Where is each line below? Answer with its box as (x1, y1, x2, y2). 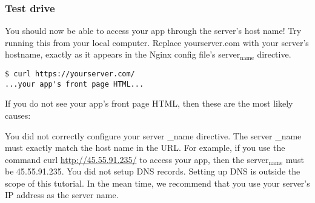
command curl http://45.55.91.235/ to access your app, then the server (5, 153, 269, 165)
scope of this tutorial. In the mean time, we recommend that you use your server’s (5, 176, 310, 189)
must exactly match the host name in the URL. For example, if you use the (5, 141, 285, 154)
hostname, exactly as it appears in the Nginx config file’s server (5, 48, 240, 61)
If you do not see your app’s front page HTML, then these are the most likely (5, 97, 293, 110)
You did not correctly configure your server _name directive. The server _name (5, 129, 302, 142)
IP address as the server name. (5, 188, 119, 201)
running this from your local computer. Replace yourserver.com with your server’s (5, 36, 309, 48)
